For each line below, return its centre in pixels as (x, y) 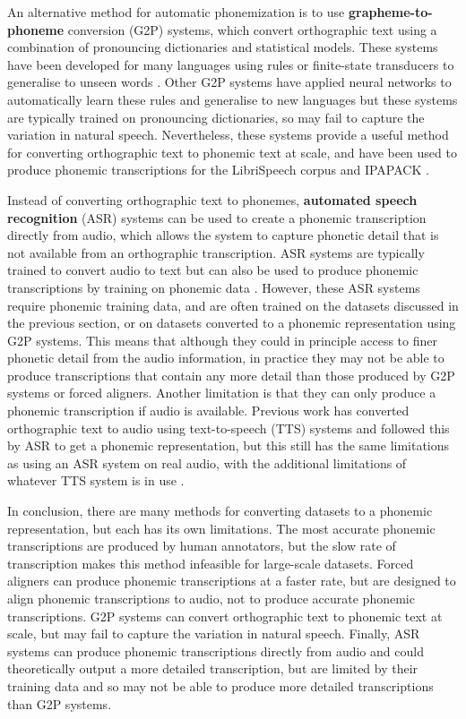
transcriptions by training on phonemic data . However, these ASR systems (214, 287)
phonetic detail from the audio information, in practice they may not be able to (226, 358)
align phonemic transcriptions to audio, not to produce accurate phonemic (211, 598)
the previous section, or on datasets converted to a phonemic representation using (232, 323)
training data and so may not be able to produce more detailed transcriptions (220, 685)
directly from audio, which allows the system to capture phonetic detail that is (223, 235)
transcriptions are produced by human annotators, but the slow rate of (202, 546)
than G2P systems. (60, 703)
